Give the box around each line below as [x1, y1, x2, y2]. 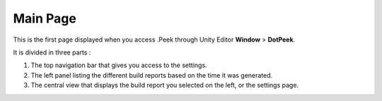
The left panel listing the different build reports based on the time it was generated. [30, 71, 273, 79]
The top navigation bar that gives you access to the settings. [30, 61, 208, 70]
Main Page [13, 11, 77, 26]
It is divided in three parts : [13, 48, 91, 57]
